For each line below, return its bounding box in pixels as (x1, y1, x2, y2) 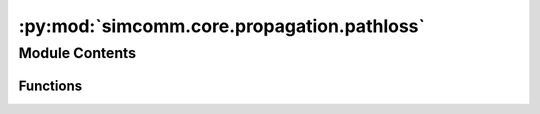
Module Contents (18, 44, 137, 62)
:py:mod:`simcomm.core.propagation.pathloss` (18, 15, 425, 37)
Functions (18, 77, 83, 94)
